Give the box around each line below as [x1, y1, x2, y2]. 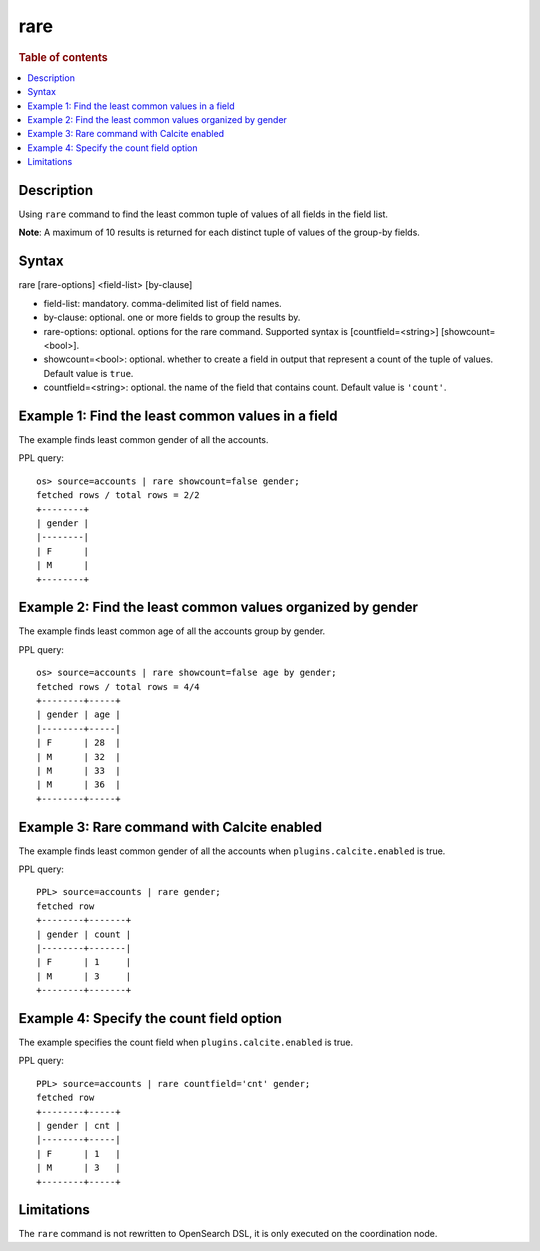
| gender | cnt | [36, 1120, 121, 1131]
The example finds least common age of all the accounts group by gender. [18, 625, 326, 637]
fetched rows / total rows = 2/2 [36, 490, 200, 501]
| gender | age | [36, 709, 121, 720]
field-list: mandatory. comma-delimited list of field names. [43, 297, 282, 309]
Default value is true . [43, 367, 134, 379]
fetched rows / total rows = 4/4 [36, 681, 200, 692]
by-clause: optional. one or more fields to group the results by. [43, 311, 301, 324]
